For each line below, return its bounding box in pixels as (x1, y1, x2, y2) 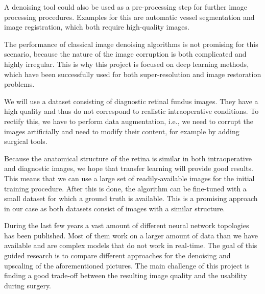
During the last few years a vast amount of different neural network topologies (4, 220, 249, 231)
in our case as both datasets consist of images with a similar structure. (4, 203, 225, 213)
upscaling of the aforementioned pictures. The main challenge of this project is (4, 260, 250, 271)
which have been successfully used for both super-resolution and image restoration (4, 68, 261, 79)
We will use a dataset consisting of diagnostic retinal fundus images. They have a (4, 95, 258, 106)
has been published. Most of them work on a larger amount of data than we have (4, 230, 258, 240)
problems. (4, 79, 35, 89)
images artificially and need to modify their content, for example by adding (4, 126, 239, 136)
